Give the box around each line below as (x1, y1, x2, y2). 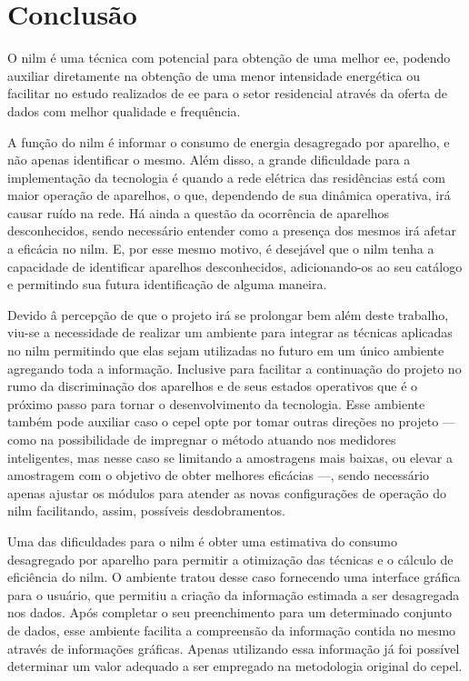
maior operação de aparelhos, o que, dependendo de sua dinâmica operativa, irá (7, 185, 451, 205)
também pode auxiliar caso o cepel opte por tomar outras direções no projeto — (7, 412, 455, 431)
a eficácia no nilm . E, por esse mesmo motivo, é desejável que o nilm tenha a (7, 239, 434, 258)
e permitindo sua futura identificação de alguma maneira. (7, 275, 327, 294)
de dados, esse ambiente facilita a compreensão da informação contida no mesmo (7, 620, 456, 639)
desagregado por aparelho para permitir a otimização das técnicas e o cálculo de (7, 549, 454, 568)
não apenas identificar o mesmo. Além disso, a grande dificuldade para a (7, 150, 411, 169)
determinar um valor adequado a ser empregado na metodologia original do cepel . (7, 656, 463, 676)
